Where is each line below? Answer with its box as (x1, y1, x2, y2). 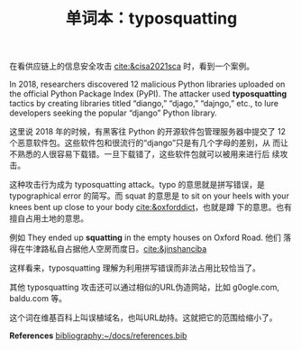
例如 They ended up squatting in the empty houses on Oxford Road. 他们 (9, 232, 282, 244)
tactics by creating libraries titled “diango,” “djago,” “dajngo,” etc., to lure (9, 98, 279, 109)
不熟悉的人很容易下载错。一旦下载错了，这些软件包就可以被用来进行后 (9, 149, 270, 160)
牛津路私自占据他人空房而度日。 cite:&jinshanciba (24, 244, 207, 254)
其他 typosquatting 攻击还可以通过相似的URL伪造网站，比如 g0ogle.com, (9, 281, 280, 293)
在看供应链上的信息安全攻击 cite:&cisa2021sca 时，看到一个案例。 (9, 60, 255, 72)
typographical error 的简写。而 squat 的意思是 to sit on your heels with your (9, 190, 290, 201)
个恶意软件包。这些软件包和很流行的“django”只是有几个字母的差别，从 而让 (9, 137, 289, 149)
